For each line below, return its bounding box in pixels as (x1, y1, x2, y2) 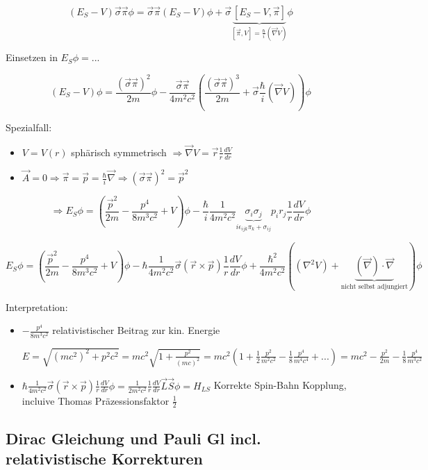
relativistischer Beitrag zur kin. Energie (52, 323, 220, 337)
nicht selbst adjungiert (340, 283, 408, 291)
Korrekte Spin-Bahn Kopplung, (213, 378, 347, 392)
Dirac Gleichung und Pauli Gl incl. (6, 427, 261, 448)
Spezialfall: (6, 119, 52, 134)
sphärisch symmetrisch (71, 144, 167, 159)
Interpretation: (6, 299, 68, 314)
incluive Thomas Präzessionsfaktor (22, 393, 170, 408)
